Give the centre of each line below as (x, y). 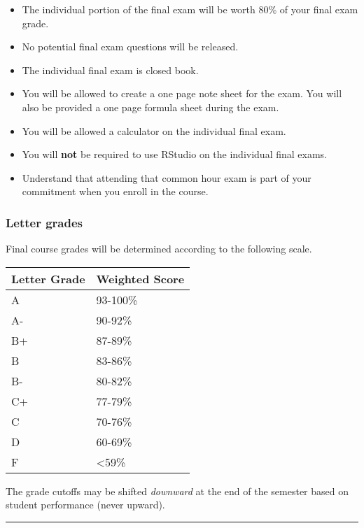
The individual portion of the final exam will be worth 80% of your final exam (190, 9)
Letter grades (44, 222)
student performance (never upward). (85, 505)
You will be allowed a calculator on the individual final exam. (154, 130)
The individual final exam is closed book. (110, 70)
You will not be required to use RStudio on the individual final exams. (174, 154)
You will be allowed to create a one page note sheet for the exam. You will (182, 93)
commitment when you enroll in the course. (115, 191)
